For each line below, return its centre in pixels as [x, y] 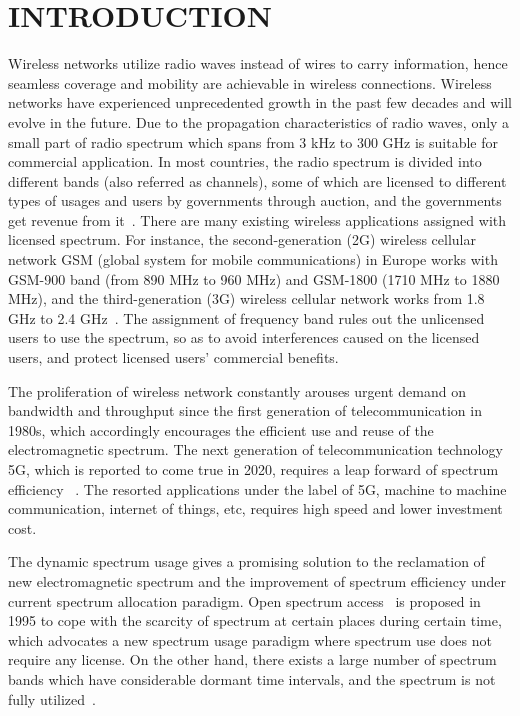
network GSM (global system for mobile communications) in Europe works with [253, 259]
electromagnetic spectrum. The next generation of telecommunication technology [255, 449]
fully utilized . [52, 698]
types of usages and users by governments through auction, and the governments [255, 200]
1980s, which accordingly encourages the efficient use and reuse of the [221, 429]
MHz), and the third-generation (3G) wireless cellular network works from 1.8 [246, 298]
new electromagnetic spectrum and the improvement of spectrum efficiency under [257, 580]
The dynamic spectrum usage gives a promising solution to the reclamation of [246, 561]
